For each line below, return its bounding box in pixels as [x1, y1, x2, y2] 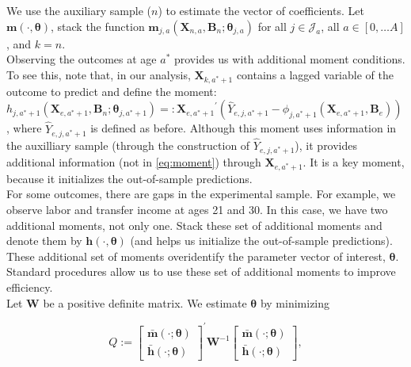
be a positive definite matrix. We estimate [43, 294, 247, 311]
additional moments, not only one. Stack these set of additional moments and [6, 216, 382, 233]
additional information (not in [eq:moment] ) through [6, 153, 261, 170]
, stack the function [50, 17, 145, 34]
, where [6, 120, 42, 136]
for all [257, 17, 287, 34]
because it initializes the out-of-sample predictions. [6, 170, 253, 186]
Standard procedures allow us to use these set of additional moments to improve [6, 263, 396, 280]
